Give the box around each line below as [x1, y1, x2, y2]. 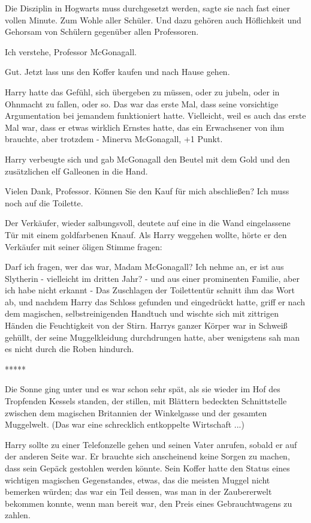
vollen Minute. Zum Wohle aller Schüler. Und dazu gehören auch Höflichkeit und [5, 13, 301, 26]
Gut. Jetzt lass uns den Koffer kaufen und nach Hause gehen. [5, 65, 230, 78]
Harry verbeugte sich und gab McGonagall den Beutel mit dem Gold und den [5, 152, 290, 165]
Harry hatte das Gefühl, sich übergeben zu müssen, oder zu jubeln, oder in [5, 85, 280, 98]
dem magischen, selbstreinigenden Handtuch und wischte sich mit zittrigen [5, 307, 279, 320]
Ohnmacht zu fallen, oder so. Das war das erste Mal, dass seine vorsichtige [5, 97, 279, 110]
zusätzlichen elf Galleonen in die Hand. [5, 164, 148, 177]
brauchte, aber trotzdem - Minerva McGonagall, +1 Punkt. [5, 133, 223, 145]
